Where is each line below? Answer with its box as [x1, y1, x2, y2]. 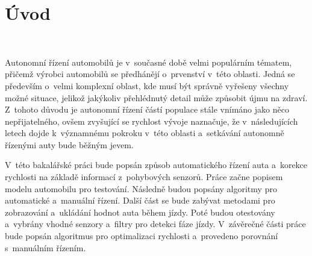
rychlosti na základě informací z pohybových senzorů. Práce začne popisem [5, 170, 283, 183]
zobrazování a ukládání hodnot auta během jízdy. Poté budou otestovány [5, 205, 275, 218]
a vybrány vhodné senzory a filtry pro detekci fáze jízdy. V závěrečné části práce [5, 217, 306, 230]
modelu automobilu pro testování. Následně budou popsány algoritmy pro [5, 182, 277, 195]
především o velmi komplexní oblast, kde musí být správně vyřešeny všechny [5, 79, 289, 92]
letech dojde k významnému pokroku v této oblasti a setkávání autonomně [5, 126, 284, 139]
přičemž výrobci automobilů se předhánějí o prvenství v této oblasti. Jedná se [5, 67, 295, 80]
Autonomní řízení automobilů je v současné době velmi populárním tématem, [5, 55, 292, 68]
